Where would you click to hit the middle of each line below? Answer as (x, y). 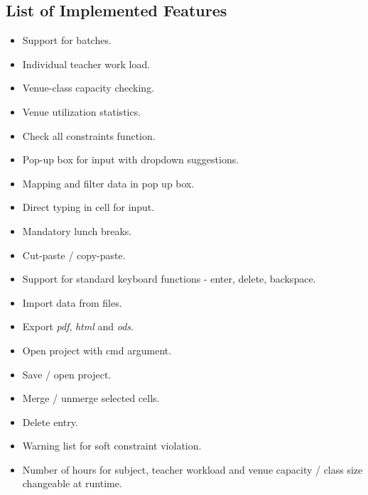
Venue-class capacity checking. (88, 88)
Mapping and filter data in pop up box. (108, 183)
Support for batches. (67, 40)
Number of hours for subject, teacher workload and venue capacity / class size (193, 469)
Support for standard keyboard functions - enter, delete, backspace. (169, 279)
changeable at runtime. (72, 483)
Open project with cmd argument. (97, 350)
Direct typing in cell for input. (88, 207)
